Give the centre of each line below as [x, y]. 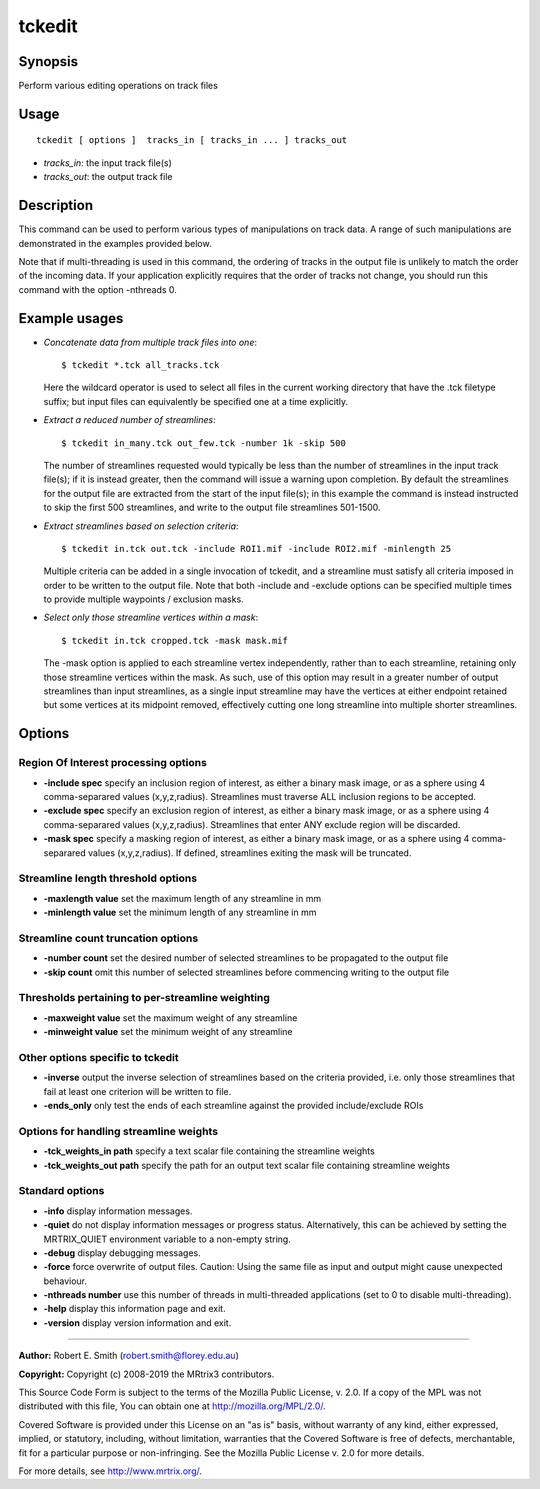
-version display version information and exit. [137, 1322]
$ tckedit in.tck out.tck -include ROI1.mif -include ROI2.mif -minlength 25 [256, 548]
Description [56, 205]
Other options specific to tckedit [98, 1057]
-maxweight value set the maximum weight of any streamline [170, 1017]
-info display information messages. [118, 1211]
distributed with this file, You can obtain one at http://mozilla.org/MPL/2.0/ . [172, 1406]
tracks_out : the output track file [108, 177]
